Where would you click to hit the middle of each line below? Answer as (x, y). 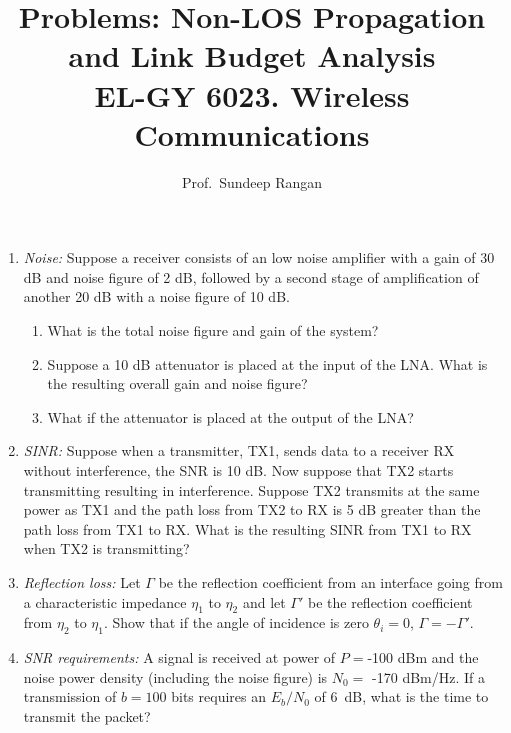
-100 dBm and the (423, 657)
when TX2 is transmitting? (106, 548)
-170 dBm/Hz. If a (429, 676)
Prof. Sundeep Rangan (252, 181)
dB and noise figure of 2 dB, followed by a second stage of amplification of (251, 276)
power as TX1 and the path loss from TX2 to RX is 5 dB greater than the (252, 509)
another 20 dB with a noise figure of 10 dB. (156, 296)
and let (264, 601)
